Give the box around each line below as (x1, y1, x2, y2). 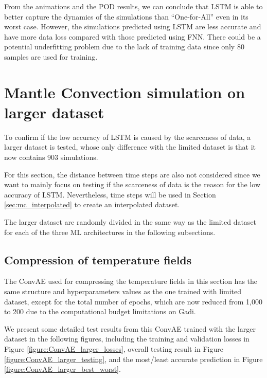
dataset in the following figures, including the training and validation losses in (4, 333, 250, 344)
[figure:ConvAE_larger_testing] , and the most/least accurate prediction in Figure (4, 353, 263, 364)
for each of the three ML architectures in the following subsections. (4, 226, 216, 237)
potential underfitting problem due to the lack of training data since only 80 (4, 41, 244, 52)
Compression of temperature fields (4, 251, 192, 267)
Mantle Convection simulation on (4, 81, 245, 102)
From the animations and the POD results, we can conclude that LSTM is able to (4, 1, 263, 11)
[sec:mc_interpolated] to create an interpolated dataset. (4, 199, 180, 210)
